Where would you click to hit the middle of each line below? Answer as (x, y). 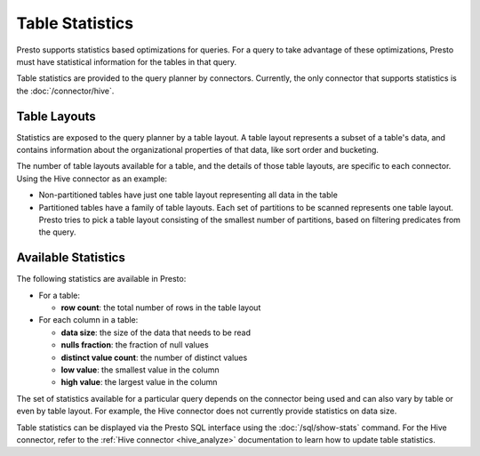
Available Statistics (71, 258)
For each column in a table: (88, 320)
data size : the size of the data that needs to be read (156, 332)
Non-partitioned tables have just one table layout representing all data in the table (188, 195)
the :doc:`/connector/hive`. (65, 91)
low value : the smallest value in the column (140, 370)
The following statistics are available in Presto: (101, 279)
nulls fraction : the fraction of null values (135, 345)
